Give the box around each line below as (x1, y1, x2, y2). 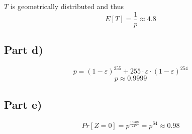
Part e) (4, 96, 42, 112)
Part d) (4, 42, 43, 57)
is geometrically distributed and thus (10, 1, 124, 11)
